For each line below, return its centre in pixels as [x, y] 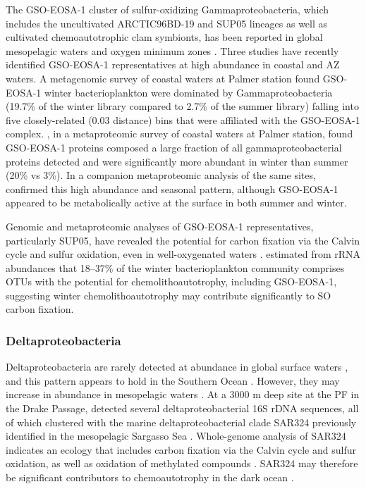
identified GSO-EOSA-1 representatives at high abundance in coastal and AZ [173, 64]
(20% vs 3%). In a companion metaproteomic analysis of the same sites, [161, 175]
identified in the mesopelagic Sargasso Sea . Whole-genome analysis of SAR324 [176, 436]
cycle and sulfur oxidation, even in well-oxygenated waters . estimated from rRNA [183, 254]
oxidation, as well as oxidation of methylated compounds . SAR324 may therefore [182, 463]
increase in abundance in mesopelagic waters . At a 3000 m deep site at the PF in [183, 394]
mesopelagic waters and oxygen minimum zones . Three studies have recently [172, 50]
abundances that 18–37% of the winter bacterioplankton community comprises [175, 267]
